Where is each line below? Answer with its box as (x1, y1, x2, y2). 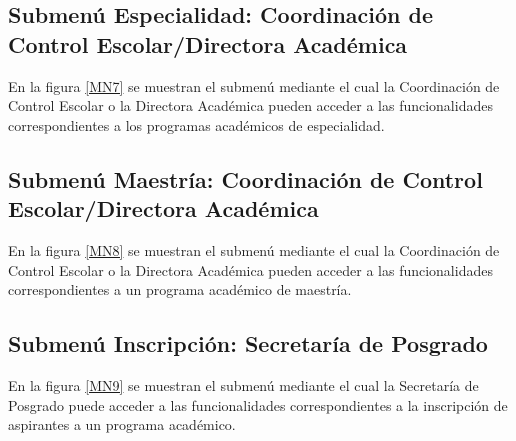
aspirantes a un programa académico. (8, 414, 236, 435)
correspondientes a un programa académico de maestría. (8, 279, 352, 300)
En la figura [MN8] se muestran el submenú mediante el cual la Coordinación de (8, 239, 500, 260)
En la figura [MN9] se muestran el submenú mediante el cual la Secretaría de (8, 374, 479, 395)
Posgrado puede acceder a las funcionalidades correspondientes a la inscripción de (8, 394, 508, 415)
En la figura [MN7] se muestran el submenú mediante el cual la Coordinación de (8, 75, 500, 96)
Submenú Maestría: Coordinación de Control (8, 163, 483, 194)
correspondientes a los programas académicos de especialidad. (8, 114, 385, 135)
